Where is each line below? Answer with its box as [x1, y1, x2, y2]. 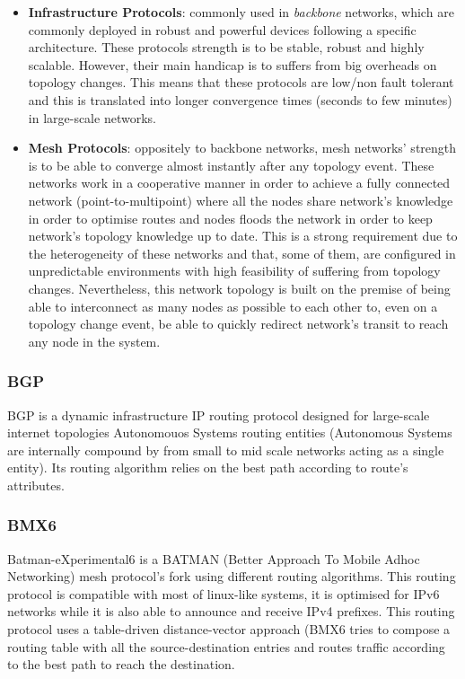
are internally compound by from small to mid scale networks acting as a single [7, 440, 444, 459]
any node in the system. [28, 331, 161, 350]
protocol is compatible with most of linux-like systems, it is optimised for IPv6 [7, 584, 440, 603]
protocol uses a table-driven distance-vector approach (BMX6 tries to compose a [7, 620, 451, 639]
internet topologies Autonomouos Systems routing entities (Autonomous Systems [7, 423, 452, 442]
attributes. [7, 475, 65, 494]
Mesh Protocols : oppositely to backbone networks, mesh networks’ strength [28, 138, 457, 157]
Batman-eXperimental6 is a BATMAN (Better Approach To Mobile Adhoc [7, 549, 420, 568]
